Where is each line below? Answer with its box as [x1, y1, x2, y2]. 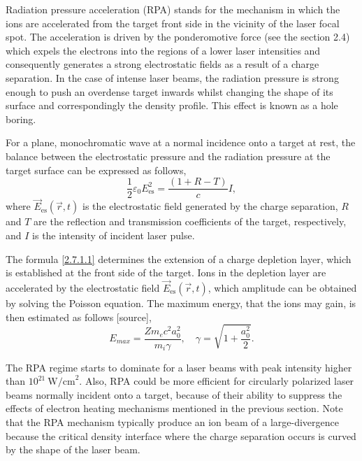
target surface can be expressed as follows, [6, 162, 187, 177]
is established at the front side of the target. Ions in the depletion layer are [6, 265, 326, 280]
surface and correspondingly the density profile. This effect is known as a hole [6, 98, 338, 113]
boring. [6, 111, 36, 126]
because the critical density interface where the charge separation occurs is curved [6, 428, 356, 443]
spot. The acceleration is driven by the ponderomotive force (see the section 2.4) [6, 29, 350, 44]
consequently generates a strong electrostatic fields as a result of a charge [6, 57, 319, 71]
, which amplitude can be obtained [208, 281, 357, 295]
